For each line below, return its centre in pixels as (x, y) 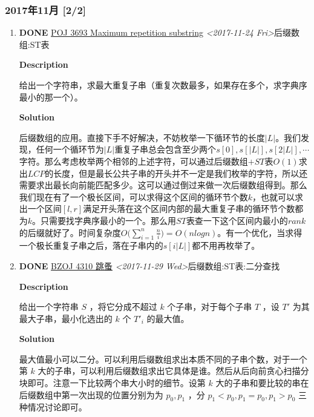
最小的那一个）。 (51, 97)
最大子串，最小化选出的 (66, 318)
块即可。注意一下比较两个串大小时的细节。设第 (112, 383)
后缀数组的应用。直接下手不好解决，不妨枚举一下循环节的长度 (142, 137)
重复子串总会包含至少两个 (165, 149)
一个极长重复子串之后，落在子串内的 (91, 245)
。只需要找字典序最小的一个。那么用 (104, 220)
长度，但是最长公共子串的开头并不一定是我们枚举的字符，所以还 (181, 173)
